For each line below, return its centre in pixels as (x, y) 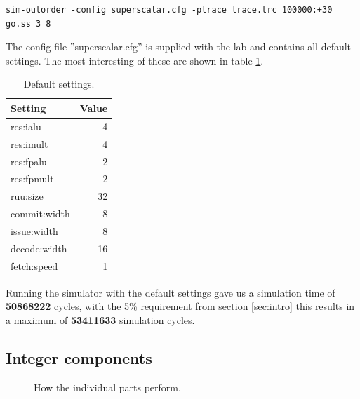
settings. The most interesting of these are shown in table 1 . (135, 60)
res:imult (29, 143)
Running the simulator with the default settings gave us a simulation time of (171, 292)
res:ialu (26, 126)
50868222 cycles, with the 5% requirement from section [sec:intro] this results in (180, 306)
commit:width (40, 214)
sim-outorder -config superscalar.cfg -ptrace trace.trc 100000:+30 (169, 10)
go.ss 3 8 (28, 23)
